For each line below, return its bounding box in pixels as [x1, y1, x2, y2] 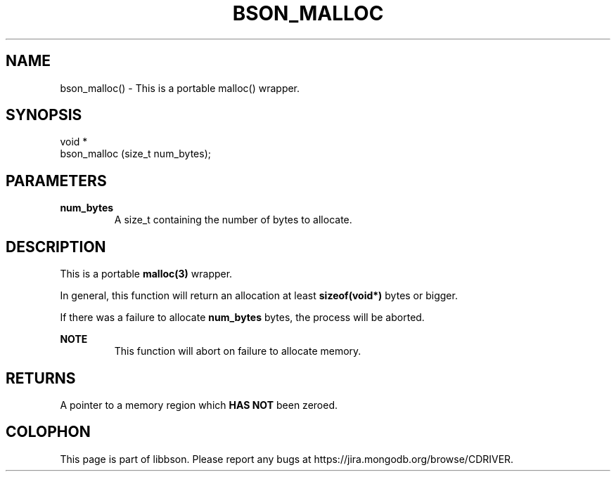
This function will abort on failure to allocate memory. [114, 345, 361, 358]
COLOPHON [6, 423, 91, 441]
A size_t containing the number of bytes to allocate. [114, 214, 352, 226]
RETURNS [6, 369, 76, 387]
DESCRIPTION [6, 237, 106, 256]
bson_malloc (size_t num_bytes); [60, 148, 211, 160]
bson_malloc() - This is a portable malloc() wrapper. [60, 81, 300, 94]
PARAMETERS [6, 171, 107, 190]
